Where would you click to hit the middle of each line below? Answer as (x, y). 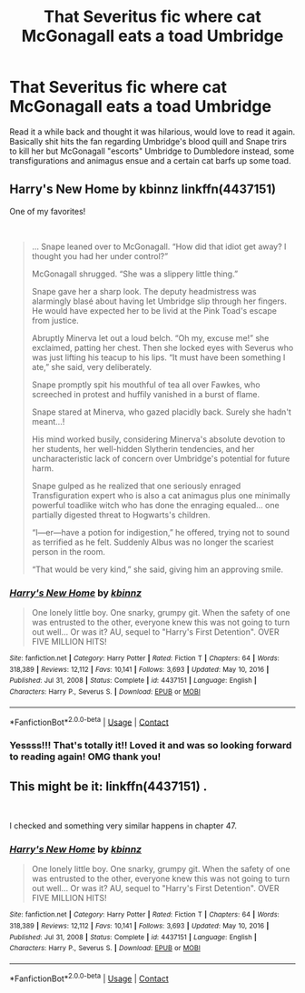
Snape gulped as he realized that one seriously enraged (136, 486)
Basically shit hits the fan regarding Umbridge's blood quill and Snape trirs (148, 141)
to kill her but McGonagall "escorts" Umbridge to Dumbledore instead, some (152, 151)
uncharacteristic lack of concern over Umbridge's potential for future (161, 458)
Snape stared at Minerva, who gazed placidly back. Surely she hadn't (162, 412)
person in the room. (69, 551)
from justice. (55, 320)
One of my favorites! (48, 211)
